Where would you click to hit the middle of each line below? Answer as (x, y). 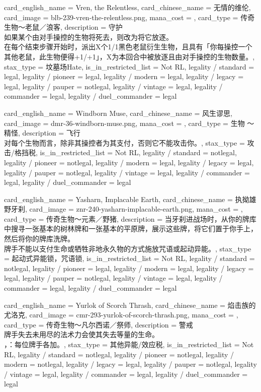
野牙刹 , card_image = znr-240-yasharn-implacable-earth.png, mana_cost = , (123, 209)
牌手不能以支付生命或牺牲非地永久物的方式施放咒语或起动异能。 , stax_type (128, 248)
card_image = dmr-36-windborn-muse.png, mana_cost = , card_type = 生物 (124, 123)
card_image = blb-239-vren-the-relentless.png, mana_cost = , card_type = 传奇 (129, 17)
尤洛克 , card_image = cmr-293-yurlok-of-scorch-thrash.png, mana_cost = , (121, 315)
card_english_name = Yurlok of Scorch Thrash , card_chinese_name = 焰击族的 (130, 305)
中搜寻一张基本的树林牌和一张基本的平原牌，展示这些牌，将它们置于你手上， (131, 228)
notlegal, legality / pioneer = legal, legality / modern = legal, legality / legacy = (129, 268)
